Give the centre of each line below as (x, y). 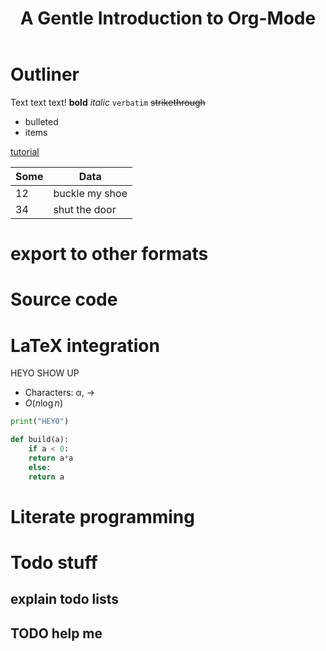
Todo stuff (54, 562)
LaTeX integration (85, 345)
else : (40, 467)
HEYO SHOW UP (45, 373)
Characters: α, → (60, 393)
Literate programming (102, 516)
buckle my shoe (90, 193)
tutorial (25, 151)
